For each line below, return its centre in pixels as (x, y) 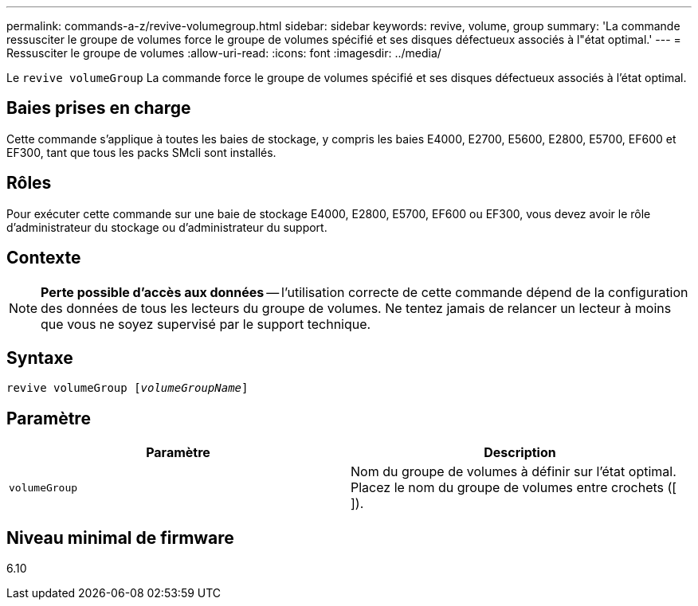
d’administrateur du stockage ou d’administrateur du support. (167, 227)
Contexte (44, 258)
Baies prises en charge (99, 108)
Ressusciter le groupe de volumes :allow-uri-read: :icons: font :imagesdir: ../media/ (224, 53)
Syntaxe (40, 358)
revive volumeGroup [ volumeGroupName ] (127, 388)
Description (520, 453)
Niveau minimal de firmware (120, 538)
